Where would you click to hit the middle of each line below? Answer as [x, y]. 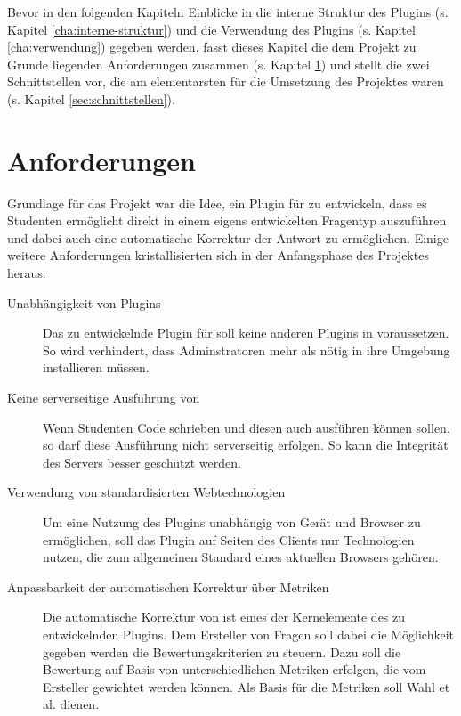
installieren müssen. [96, 367]
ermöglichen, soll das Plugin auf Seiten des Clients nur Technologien [229, 539]
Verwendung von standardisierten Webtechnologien [146, 492]
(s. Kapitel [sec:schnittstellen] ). [91, 98]
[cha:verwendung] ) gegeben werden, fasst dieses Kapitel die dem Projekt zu [212, 47]
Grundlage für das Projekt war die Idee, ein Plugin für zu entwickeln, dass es [217, 203]
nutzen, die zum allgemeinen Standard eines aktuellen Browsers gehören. [241, 557]
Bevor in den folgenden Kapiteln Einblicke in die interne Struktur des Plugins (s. [228, 12]
